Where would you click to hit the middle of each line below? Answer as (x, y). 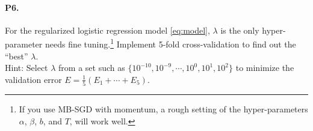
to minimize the (265, 68)
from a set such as (92, 68)
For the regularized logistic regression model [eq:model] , (107, 30)
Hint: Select (26, 68)
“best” (17, 56)
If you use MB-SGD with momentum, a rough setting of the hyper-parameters (163, 109)
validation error (33, 79)
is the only (240, 30)
